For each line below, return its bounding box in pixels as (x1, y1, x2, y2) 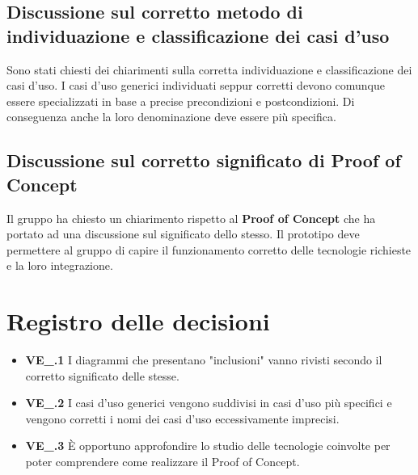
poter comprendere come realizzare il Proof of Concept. (25, 453, 300, 470)
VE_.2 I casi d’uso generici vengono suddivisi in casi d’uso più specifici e (25, 394, 392, 411)
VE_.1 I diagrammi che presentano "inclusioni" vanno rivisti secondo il (25, 351, 382, 368)
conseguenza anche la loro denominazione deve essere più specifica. (6, 108, 336, 125)
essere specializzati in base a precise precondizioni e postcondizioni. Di (6, 92, 355, 109)
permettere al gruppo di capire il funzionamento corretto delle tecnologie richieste (6, 241, 412, 258)
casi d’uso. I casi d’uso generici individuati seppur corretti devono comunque (6, 77, 386, 94)
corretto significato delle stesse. (25, 367, 179, 384)
